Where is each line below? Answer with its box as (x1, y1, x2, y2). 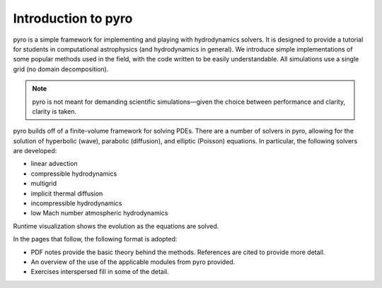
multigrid (30, 179, 57, 188)
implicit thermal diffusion (30, 189, 103, 198)
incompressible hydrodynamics (30, 199, 122, 208)
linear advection (30, 160, 78, 168)
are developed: (13, 147, 57, 155)
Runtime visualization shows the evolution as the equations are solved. (13, 222, 219, 230)
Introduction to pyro (13, 11, 133, 26)
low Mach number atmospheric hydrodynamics (30, 209, 168, 217)
